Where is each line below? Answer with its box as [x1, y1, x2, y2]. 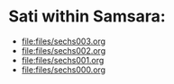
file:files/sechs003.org [21, 36, 105, 46]
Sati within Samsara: [8, 6, 166, 27]
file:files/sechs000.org [21, 64, 105, 75]
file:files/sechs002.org [21, 45, 105, 55]
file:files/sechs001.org [21, 55, 105, 65]
